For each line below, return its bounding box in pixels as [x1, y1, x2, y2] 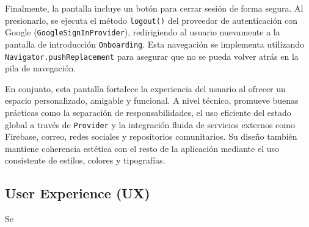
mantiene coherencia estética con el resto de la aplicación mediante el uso [5, 142, 280, 154]
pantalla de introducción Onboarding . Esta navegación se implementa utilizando [5, 37, 305, 50]
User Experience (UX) [5, 184, 150, 203]
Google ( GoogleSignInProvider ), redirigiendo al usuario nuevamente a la [5, 26, 280, 38]
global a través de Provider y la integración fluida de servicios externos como [5, 118, 295, 131]
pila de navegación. [5, 62, 76, 74]
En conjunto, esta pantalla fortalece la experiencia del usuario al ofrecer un [5, 82, 286, 95]
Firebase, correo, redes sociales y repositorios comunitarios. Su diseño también [5, 130, 297, 143]
